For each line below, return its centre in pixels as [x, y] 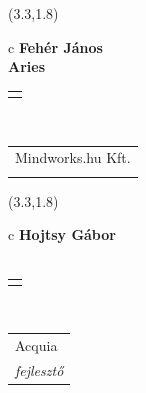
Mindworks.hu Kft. [73, 157]
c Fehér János [55, 46]
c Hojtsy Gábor [62, 234]
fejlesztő [39, 369]
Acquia [36, 345]
